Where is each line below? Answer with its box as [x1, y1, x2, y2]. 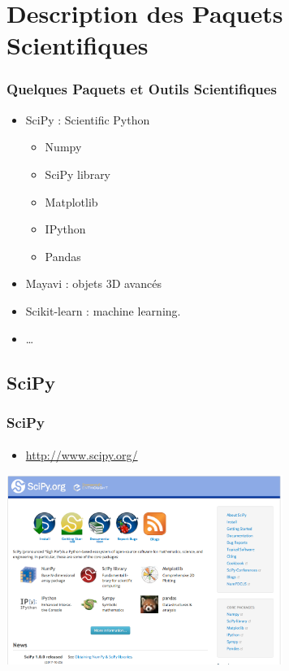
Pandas [45, 247, 81, 264]
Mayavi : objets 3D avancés [25, 275, 162, 292]
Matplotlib [45, 193, 98, 210]
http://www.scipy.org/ [25, 447, 138, 464]
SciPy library [45, 165, 111, 182]
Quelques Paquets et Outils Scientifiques [6, 79, 277, 99]
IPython [45, 220, 86, 237]
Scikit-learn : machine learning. [25, 302, 181, 319]
